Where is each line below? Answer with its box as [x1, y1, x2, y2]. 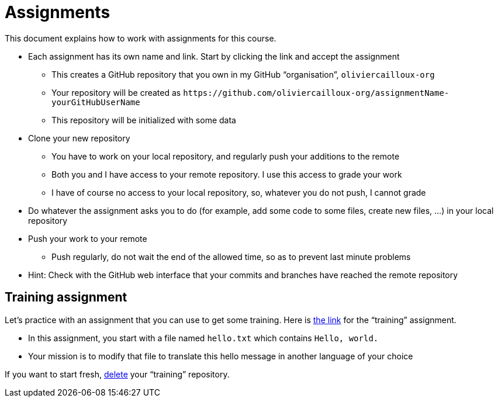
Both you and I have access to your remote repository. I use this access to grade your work [51, 169, 402, 179]
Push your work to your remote [28, 233, 147, 244]
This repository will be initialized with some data [51, 115, 236, 125]
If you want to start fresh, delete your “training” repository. [5, 369, 230, 379]
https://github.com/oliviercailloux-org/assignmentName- [183, 88, 449, 98]
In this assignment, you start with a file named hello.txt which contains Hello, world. [28, 332, 379, 343]
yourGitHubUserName [51, 97, 140, 107]
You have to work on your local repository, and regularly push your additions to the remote [51, 151, 400, 161]
